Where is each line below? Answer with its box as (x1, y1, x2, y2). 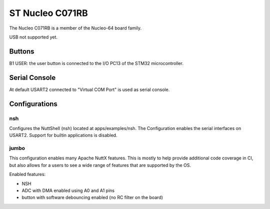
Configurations (9, 99, 57, 108)
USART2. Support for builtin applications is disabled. (9, 132, 117, 138)
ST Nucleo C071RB (9, 7, 88, 18)
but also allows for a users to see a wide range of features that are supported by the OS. (9, 162, 191, 168)
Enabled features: (9, 171, 46, 177)
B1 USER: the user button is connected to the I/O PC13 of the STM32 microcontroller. (9, 60, 183, 66)
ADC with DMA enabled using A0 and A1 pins (21, 187, 115, 193)
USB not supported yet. (9, 34, 57, 40)
